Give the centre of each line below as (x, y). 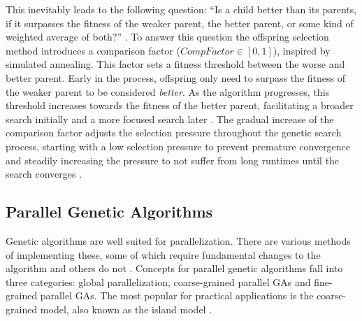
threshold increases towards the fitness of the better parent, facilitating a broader (180, 105)
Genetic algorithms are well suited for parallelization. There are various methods (178, 240)
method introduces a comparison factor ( (93, 50)
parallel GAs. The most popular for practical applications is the (177, 295)
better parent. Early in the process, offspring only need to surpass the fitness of (175, 77)
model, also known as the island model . (126, 309)
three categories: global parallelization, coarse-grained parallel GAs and (158, 281)
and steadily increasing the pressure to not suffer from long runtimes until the (173, 160)
